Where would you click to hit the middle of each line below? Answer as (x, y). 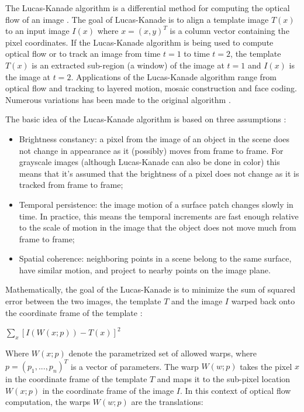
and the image (197, 301)
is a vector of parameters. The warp (134, 366)
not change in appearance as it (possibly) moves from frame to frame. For (151, 150)
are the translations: (167, 402)
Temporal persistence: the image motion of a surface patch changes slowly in (156, 204)
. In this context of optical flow (235, 390)
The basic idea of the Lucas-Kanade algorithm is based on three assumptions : (146, 119)
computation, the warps (48, 402)
